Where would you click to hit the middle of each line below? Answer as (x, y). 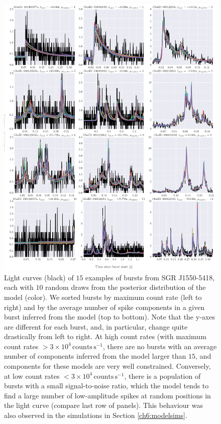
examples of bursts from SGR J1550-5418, (150, 277)
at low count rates (32, 376)
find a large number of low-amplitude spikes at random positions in (107, 395)
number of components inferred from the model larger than (95, 356)
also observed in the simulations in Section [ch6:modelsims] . (96, 415)
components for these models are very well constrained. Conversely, (107, 366)
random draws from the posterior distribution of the (126, 287)
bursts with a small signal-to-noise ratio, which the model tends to (106, 386)
